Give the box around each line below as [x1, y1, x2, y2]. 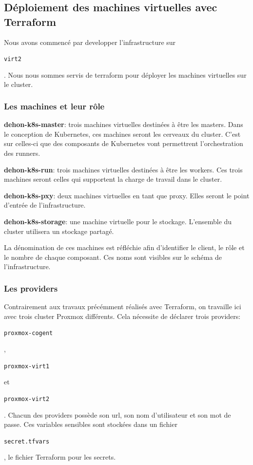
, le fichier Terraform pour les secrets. [4, 452, 116, 462]
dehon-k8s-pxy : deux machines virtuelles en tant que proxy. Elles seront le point [4, 190, 250, 200]
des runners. [4, 148, 40, 158]
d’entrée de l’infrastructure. [4, 200, 86, 210]
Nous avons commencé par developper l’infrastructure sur [4, 37, 176, 47]
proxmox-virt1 [4, 362, 50, 370]
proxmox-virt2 [4, 395, 50, 402]
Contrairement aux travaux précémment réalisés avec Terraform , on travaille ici [4, 301, 241, 312]
